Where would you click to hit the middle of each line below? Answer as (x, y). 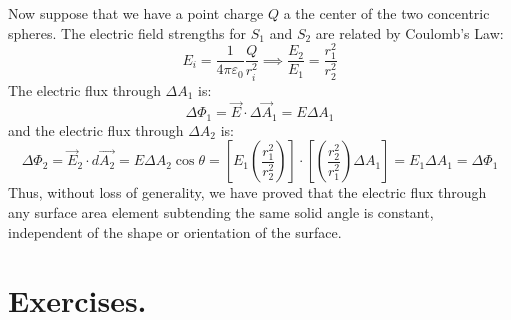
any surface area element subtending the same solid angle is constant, (221, 211)
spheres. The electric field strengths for (127, 32)
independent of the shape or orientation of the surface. (175, 231)
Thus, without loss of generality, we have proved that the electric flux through (247, 192)
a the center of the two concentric (386, 13)
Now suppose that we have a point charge (136, 13)
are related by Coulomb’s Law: (409, 32)
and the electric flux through (96, 129)
